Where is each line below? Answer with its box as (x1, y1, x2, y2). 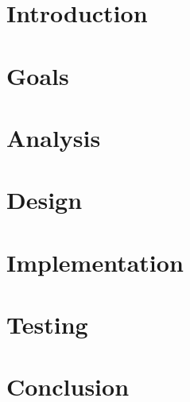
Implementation (6, 245, 184, 278)
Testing (6, 308, 88, 341)
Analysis (6, 121, 101, 153)
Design (6, 184, 83, 216)
